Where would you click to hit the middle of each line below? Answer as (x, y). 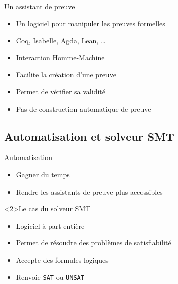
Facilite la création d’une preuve (66, 74)
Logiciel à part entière (50, 225)
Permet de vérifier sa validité (61, 91)
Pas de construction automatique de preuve (83, 108)
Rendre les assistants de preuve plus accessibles (89, 191)
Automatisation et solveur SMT (89, 136)
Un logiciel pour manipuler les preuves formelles (91, 23)
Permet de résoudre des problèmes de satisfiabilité (94, 243)
